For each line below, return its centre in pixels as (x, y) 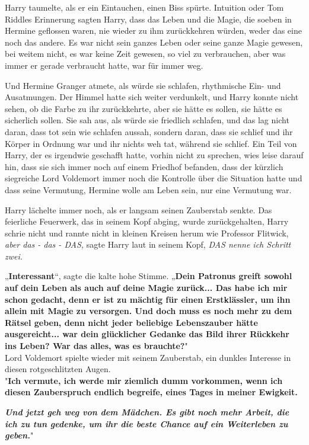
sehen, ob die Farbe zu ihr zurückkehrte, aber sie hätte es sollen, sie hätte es (144, 108)
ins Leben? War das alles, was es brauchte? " (96, 346)
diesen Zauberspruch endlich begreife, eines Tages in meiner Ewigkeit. (151, 392)
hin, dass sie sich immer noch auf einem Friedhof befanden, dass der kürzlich (144, 166)
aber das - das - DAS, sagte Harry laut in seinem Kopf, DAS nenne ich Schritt (148, 244)
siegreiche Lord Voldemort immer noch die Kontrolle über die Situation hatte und (154, 178)
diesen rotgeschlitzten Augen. (58, 369)
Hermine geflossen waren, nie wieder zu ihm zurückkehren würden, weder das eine (153, 31)
